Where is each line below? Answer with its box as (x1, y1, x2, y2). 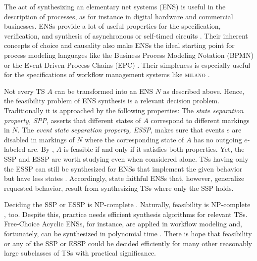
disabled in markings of (4, 134, 75, 144)
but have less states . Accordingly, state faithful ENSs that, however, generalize (4, 173, 245, 183)
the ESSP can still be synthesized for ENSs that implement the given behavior (4, 163, 243, 174)
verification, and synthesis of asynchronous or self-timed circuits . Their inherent (4, 30, 248, 41)
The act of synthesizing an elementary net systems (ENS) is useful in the (4, 1, 226, 11)
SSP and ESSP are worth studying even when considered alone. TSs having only (4, 153, 249, 164)
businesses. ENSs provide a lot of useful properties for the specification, (4, 21, 221, 31)
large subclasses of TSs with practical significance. (4, 248, 156, 258)
